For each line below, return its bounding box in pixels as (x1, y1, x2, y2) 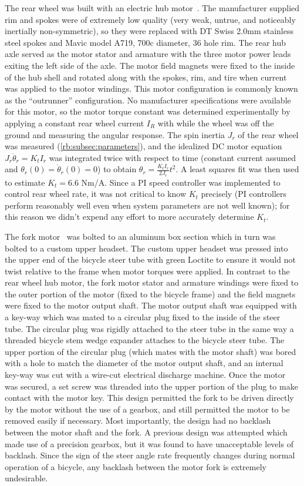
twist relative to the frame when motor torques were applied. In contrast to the (5, 264, 290, 277)
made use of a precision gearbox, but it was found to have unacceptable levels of (5, 437, 293, 450)
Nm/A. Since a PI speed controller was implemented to (81, 176, 281, 188)
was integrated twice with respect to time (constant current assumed (49, 151, 296, 163)
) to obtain (97, 163, 137, 175)
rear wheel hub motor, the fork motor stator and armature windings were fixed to (5, 276, 299, 289)
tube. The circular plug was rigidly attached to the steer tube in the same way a (5, 322, 294, 334)
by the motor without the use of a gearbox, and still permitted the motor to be (5, 403, 290, 415)
